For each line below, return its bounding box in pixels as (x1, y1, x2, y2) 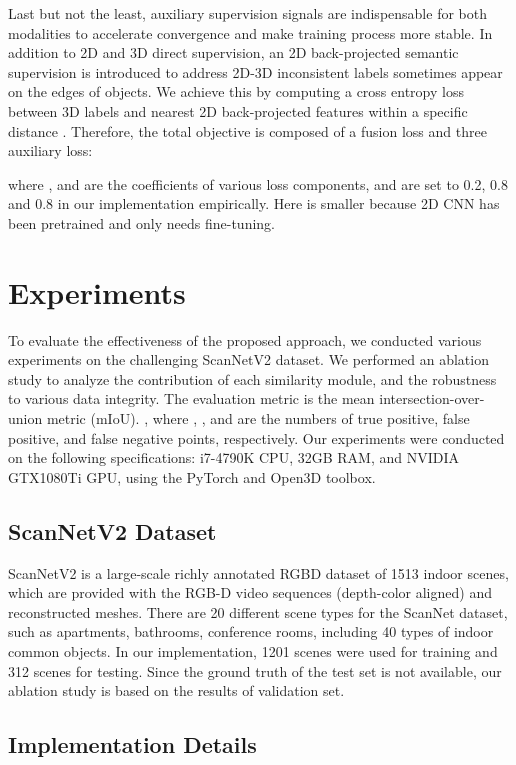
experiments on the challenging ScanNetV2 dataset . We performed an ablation (8, 349, 489, 370)
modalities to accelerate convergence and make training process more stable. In (8, 22, 493, 43)
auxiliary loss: (8, 140, 93, 161)
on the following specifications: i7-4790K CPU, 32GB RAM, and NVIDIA (8, 447, 459, 468)
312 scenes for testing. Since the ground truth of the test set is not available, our (8, 660, 502, 681)
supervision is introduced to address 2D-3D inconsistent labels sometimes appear (8, 61, 503, 82)
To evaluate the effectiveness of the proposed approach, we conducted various (8, 329, 482, 350)
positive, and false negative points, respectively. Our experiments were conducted (8, 427, 505, 448)
